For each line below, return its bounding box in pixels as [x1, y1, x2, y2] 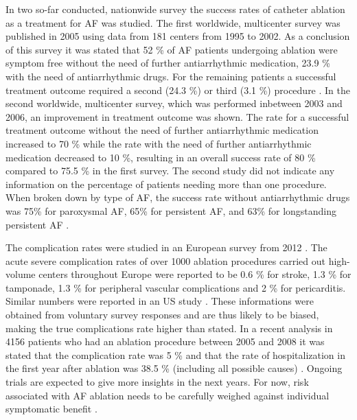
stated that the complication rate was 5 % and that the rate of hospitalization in [5, 347, 345, 362]
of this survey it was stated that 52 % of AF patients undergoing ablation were [5, 42, 338, 56]
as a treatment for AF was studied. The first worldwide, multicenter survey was [5, 15, 341, 30]
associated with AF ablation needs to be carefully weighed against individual [5, 388, 330, 402]
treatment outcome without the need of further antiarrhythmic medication [5, 123, 319, 137]
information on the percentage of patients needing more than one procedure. [5, 176, 327, 191]
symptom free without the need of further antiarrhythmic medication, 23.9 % [5, 56, 330, 70]
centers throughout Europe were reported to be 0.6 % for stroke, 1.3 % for [38, 267, 352, 281]
